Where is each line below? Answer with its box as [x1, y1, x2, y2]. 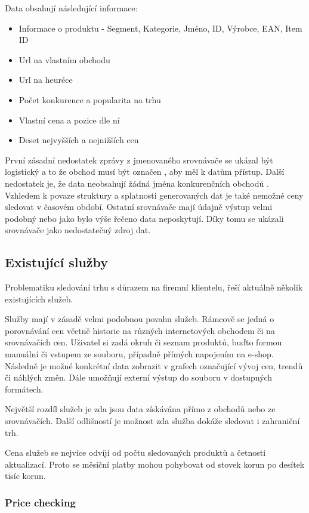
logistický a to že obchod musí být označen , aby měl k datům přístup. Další [5, 165, 285, 178]
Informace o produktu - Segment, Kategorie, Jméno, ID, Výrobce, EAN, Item [18, 21, 302, 34]
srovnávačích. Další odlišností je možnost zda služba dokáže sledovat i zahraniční [5, 415, 300, 427]
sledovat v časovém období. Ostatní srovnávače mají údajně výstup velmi [5, 200, 273, 213]
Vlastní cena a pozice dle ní [18, 113, 120, 126]
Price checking [5, 495, 76, 509]
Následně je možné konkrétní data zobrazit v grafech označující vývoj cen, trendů [5, 359, 303, 372]
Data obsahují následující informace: [5, 2, 138, 14]
